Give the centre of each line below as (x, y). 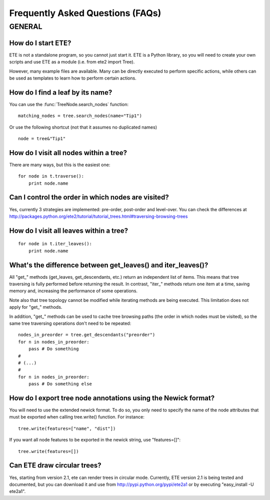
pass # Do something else (60, 384)
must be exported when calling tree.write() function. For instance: (77, 417)
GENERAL (26, 27)
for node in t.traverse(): (51, 176)
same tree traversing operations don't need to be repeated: (70, 323)
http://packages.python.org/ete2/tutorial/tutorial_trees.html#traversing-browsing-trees (98, 216)
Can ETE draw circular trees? (55, 465)
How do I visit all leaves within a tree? (69, 230)
